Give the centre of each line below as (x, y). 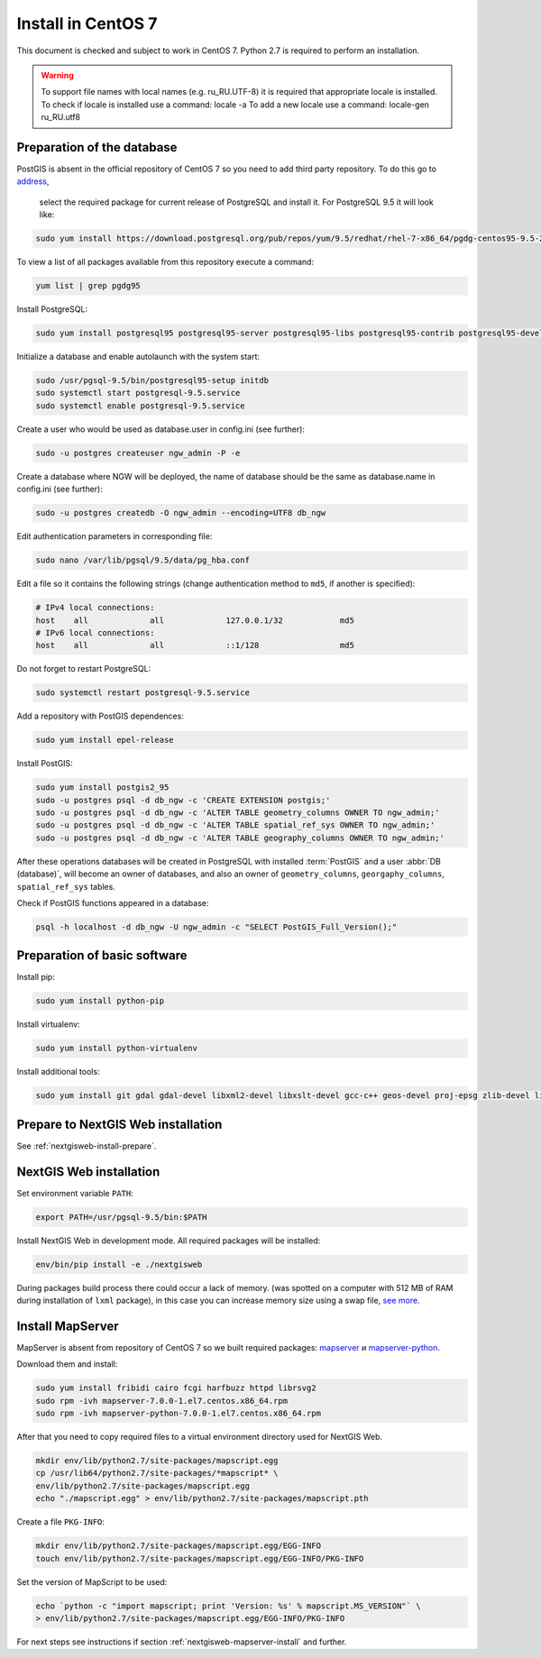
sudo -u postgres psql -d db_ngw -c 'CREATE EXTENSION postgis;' (183, 800)
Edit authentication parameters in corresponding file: (115, 536)
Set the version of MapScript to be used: (92, 1581)
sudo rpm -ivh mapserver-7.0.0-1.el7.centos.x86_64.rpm (162, 1401)
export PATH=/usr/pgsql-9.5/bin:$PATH (121, 1217)
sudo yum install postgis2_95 (102, 788)
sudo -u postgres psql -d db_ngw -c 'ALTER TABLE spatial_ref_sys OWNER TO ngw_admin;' (235, 825)
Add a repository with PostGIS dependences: (100, 716)
